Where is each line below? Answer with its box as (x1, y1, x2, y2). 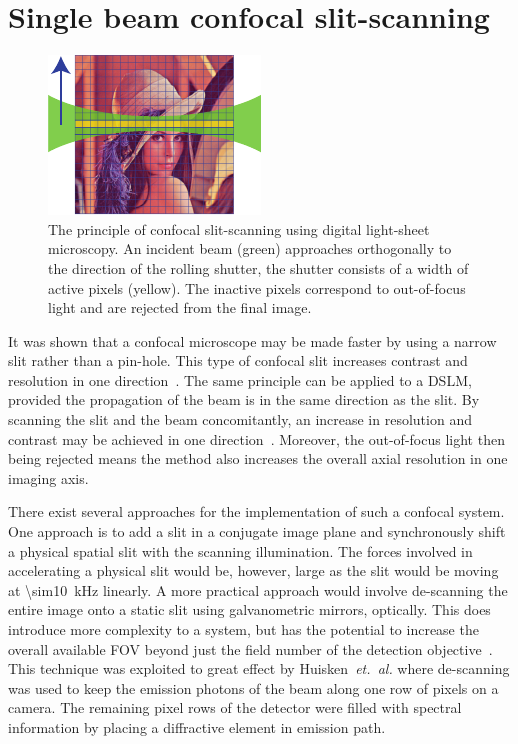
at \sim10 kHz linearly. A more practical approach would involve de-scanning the (8, 579, 508, 600)
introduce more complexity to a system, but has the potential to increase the (8, 619, 479, 639)
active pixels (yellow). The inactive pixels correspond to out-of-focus (48, 277, 466, 298)
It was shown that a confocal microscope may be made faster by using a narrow (8, 330, 497, 351)
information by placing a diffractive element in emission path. (8, 716, 386, 737)
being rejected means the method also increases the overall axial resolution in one (8, 448, 508, 469)
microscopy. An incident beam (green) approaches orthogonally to (48, 238, 452, 259)
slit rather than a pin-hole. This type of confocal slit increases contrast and (8, 350, 468, 371)
